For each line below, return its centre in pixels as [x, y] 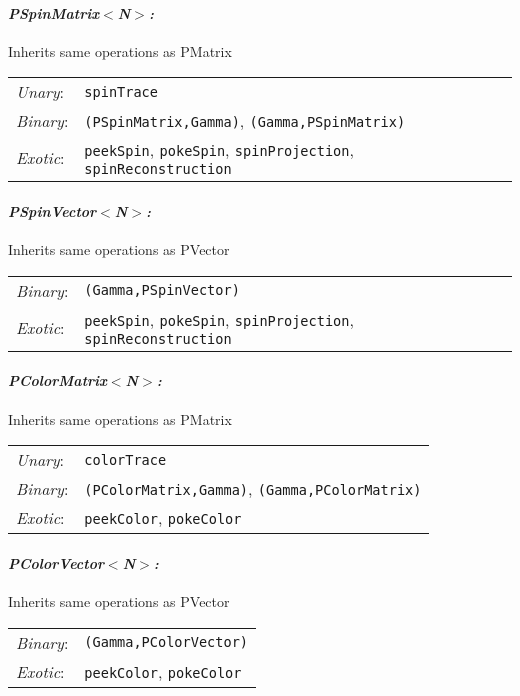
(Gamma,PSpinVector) [162, 290]
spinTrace [121, 91]
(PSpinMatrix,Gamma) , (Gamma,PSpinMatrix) [245, 121]
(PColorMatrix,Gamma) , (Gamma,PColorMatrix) [253, 489]
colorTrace [125, 459]
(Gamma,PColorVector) [166, 642]
